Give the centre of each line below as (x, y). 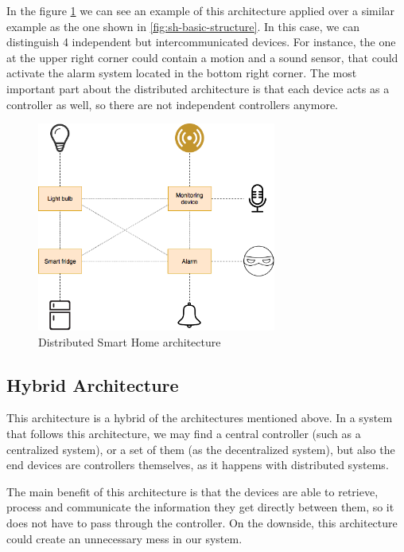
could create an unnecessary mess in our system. (124, 538)
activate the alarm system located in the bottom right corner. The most (182, 73)
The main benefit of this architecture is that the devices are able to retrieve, (192, 491)
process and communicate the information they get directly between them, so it (200, 507)
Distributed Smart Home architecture (130, 341)
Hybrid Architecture (93, 384)
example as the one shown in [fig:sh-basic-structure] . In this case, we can (183, 26)
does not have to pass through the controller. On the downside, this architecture (202, 522)
